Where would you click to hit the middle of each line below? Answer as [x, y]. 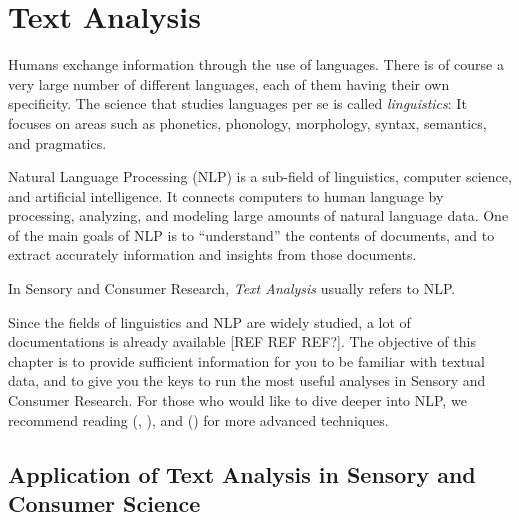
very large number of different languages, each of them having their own [229, 83]
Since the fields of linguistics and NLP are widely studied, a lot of [209, 321]
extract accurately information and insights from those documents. [212, 254]
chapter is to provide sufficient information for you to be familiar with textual [246, 360]
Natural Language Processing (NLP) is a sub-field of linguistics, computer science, [260, 176]
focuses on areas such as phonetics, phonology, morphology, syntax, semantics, [247, 122]
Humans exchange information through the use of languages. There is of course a [256, 64]
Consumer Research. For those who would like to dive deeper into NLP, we [237, 400]
